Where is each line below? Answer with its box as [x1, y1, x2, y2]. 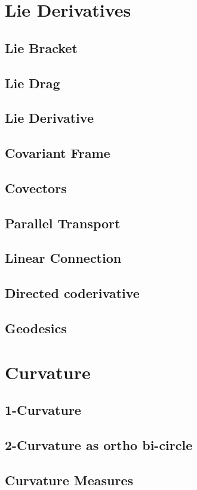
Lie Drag [5, 73, 60, 92]
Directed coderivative [5, 284, 140, 302]
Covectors [5, 178, 67, 197]
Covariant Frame [5, 144, 110, 162]
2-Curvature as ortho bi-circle [5, 435, 193, 454]
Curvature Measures [5, 470, 134, 489]
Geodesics [5, 319, 67, 337]
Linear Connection [5, 249, 122, 267]
